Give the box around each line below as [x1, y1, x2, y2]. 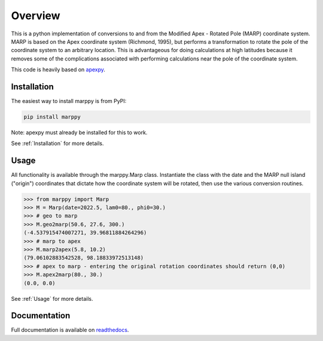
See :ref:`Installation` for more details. [11, 140, 104, 147]
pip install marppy [23, 114, 81, 120]
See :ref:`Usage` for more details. [11, 295, 93, 302]
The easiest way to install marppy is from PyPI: [11, 98, 127, 105]
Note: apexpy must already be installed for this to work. [11, 129, 148, 136]
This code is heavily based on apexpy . [11, 66, 106, 73]
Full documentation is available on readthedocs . [11, 327, 129, 334]
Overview [11, 9, 60, 22]
